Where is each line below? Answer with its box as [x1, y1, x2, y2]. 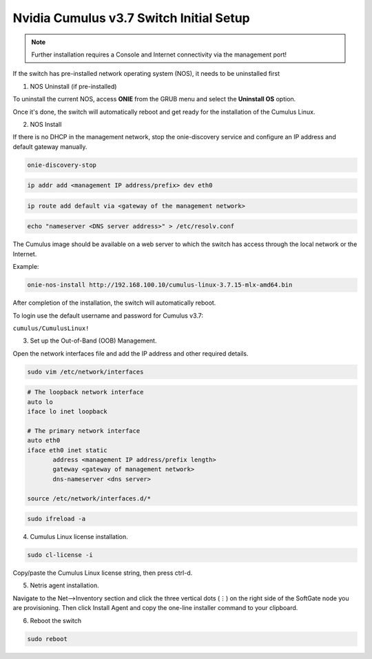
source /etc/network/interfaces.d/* [27, 494, 152, 503]
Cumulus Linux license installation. [30, 533, 129, 541]
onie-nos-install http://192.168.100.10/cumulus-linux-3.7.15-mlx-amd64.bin [27, 281, 293, 289]
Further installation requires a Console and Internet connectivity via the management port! [31, 50, 287, 59]
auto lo [27, 398, 53, 406]
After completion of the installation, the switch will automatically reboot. [12, 298, 216, 307]
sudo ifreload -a [27, 515, 86, 523]
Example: [12, 263, 39, 271]
